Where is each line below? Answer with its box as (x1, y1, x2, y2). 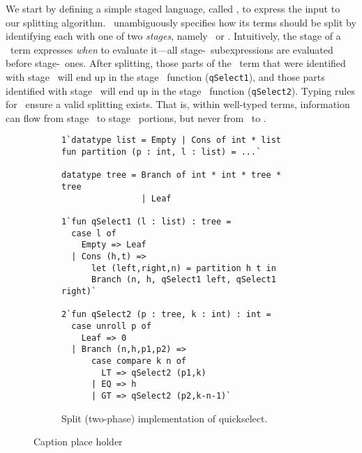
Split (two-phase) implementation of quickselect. (61, 410, 268, 425)
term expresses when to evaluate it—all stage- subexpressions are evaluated (10, 42, 333, 56)
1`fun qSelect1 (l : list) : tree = (61, 217, 232, 227)
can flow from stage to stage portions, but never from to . (6, 110, 266, 125)
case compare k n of (91, 355, 186, 366)
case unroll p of (71, 321, 151, 331)
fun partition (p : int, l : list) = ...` (61, 147, 262, 158)
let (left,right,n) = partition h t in (91, 263, 276, 273)
